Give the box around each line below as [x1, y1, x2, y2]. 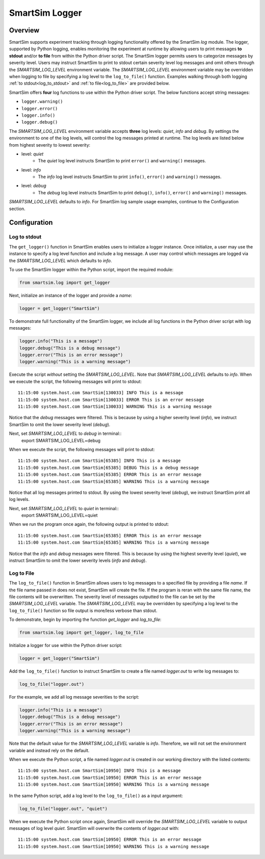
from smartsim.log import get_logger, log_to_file [19, 630, 144, 636]
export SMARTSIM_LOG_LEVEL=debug [21, 437, 101, 443]
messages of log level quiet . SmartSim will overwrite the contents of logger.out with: [9, 825, 179, 831]
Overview [9, 26, 40, 34]
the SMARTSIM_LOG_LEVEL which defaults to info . [9, 257, 112, 263]
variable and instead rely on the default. [9, 747, 90, 753]
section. [9, 206, 26, 212]
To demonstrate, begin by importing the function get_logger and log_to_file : [9, 616, 161, 622]
